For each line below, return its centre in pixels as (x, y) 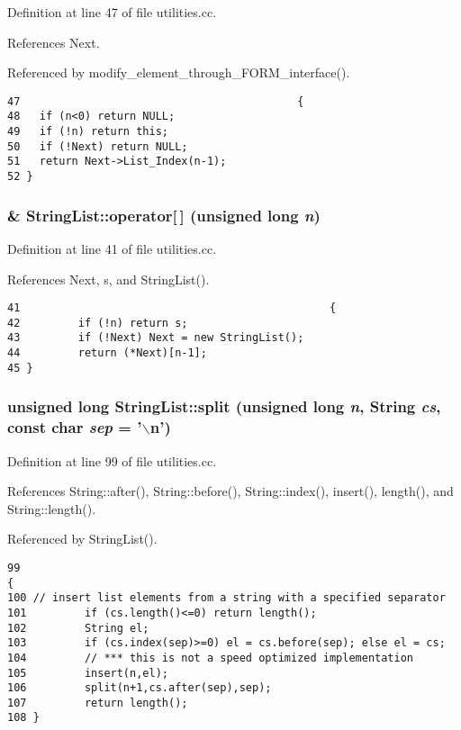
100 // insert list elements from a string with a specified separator (226, 598)
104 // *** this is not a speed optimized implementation (211, 658)
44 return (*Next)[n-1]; (107, 353)
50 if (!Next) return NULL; (98, 146)
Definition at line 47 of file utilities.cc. (112, 12)
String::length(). (52, 508)
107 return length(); (98, 703)
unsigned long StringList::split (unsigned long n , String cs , (224, 406)
